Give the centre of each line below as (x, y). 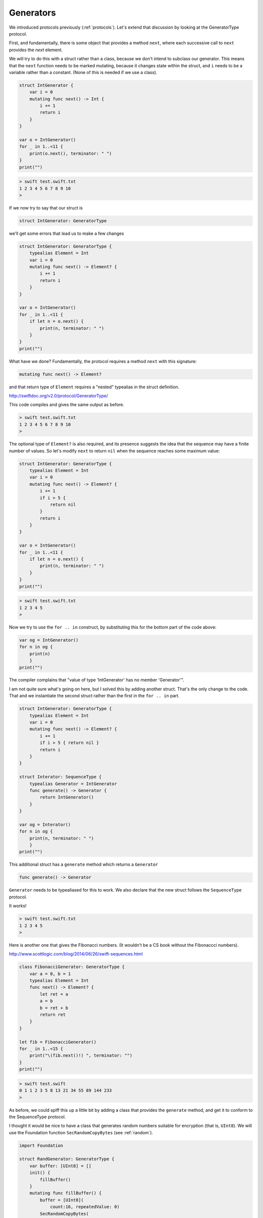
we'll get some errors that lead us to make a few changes (66, 233)
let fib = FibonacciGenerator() (58, 1042)
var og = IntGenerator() (49, 640)
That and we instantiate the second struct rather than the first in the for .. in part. (94, 696)
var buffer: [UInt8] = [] (60, 1166)
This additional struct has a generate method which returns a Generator (84, 864)
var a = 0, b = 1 (50, 974)
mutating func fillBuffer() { (66, 1193)
